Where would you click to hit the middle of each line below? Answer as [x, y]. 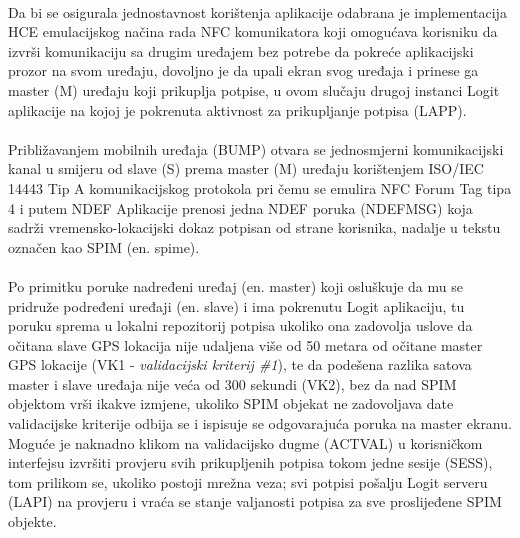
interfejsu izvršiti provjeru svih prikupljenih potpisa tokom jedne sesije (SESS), [250, 462]
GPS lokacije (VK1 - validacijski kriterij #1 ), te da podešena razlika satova [240, 364]
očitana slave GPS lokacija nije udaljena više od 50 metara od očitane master [245, 344]
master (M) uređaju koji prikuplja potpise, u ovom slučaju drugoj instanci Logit [254, 89]
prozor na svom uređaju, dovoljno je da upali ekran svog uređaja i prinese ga [243, 70]
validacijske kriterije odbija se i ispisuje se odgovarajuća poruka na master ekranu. [260, 423]
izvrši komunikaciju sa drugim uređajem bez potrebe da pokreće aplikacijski [241, 50]
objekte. [32, 521]
